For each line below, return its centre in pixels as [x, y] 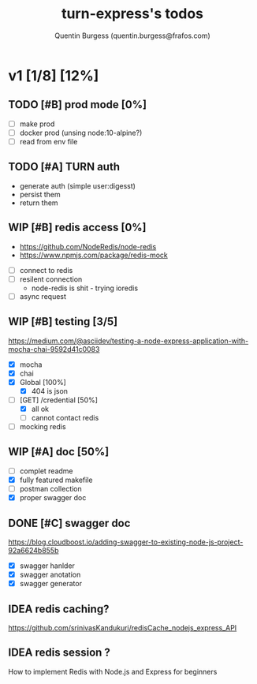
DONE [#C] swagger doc [69, 523]
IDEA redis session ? [59, 653]
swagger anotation [50, 574]
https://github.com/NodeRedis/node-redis [88, 246]
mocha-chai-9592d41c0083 [54, 349]
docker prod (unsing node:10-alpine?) [81, 133]
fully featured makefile [56, 480]
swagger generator [51, 584]
